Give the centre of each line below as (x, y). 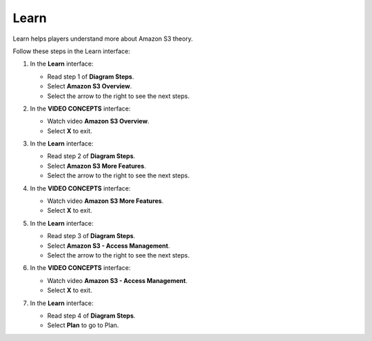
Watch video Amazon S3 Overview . (98, 121)
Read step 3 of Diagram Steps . (91, 236)
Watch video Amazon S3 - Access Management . (117, 280)
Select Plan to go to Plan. (83, 325)
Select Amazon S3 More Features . (96, 166)
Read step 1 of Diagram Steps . (91, 77)
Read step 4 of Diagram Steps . (91, 315)
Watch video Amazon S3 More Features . (105, 201)
